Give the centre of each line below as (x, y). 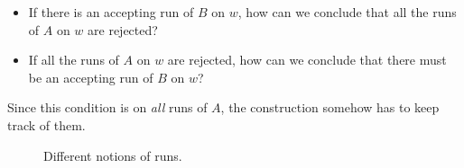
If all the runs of (74, 60)
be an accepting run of (91, 77)
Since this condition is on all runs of (107, 107)
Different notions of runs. (113, 155)
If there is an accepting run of (111, 12)
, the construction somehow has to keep (330, 107)
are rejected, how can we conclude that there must (307, 60)
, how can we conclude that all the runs (347, 12)
